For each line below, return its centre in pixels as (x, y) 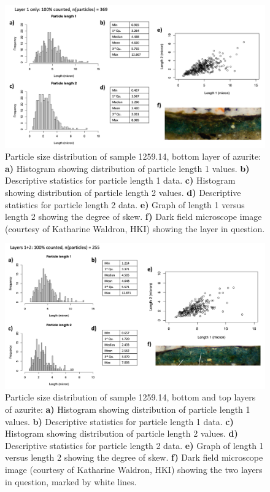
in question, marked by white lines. (71, 481)
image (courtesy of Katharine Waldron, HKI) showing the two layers (134, 470)
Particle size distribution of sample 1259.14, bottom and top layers (130, 397)
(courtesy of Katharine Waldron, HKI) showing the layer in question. (135, 228)
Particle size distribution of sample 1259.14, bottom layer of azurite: (133, 156)
